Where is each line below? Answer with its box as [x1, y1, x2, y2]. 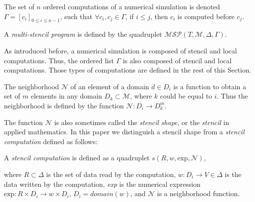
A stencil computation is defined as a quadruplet [4, 152, 150, 163]
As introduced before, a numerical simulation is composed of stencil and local [4, 45, 237, 55]
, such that [60, 11, 93, 21]
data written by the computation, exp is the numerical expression [4, 178, 201, 189]
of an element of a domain [70, 81, 149, 91]
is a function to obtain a [173, 81, 247, 91]
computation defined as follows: [4, 136, 98, 146]
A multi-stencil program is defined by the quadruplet [4, 29, 162, 39]
